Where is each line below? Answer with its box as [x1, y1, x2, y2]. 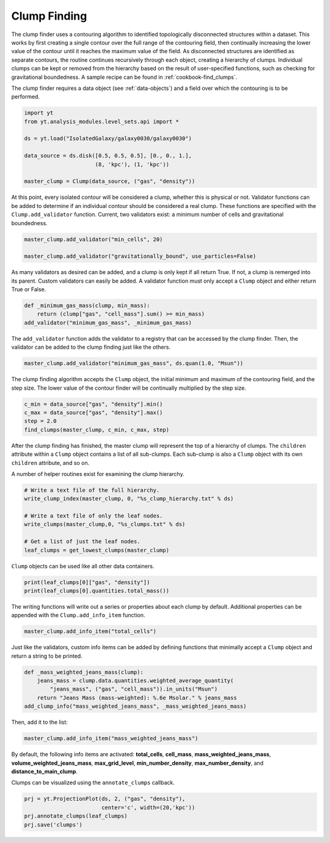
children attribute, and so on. [11, 459, 90, 466]
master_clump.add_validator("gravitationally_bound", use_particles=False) [24, 253, 257, 260]
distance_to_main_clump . [11, 768, 78, 775]
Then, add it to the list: [11, 719, 68, 726]
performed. [11, 93, 40, 100]
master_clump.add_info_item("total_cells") [24, 628, 157, 635]
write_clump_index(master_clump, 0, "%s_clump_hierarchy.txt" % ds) [24, 496, 234, 502]
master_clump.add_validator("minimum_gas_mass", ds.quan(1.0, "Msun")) [24, 360, 244, 367]
